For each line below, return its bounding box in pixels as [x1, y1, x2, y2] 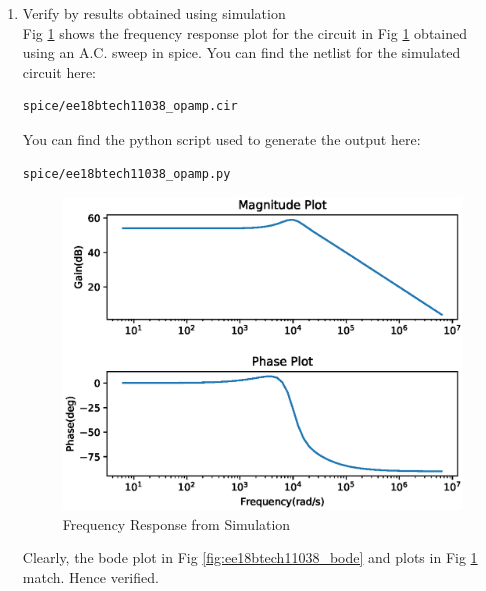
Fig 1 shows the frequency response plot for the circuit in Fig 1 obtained [22, 22, 468, 43]
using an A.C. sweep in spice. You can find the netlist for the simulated [22, 42, 461, 63]
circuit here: [22, 61, 96, 82]
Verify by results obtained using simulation [22, 3, 286, 23]
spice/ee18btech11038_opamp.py [22, 166, 231, 181]
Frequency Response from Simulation [62, 513, 291, 534]
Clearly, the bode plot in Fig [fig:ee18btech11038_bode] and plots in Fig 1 [22, 547, 478, 568]
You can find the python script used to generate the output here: [22, 128, 421, 149]
